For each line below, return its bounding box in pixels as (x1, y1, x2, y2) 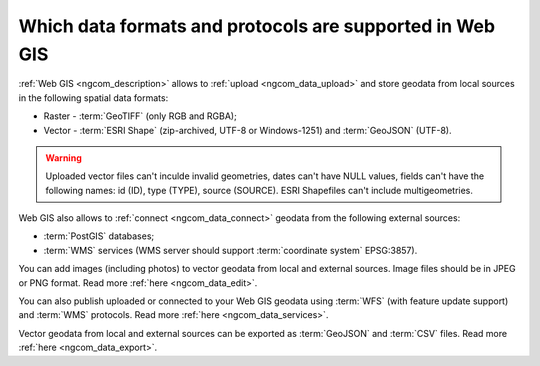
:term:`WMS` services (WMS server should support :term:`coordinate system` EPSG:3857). (43, 244, 418, 256)
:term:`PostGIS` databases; (43, 230, 155, 242)
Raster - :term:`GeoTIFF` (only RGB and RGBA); (43, 110, 237, 122)
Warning (45, 151, 82, 164)
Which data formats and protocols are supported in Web (18, 15, 495, 37)
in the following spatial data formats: (18, 91, 169, 104)
